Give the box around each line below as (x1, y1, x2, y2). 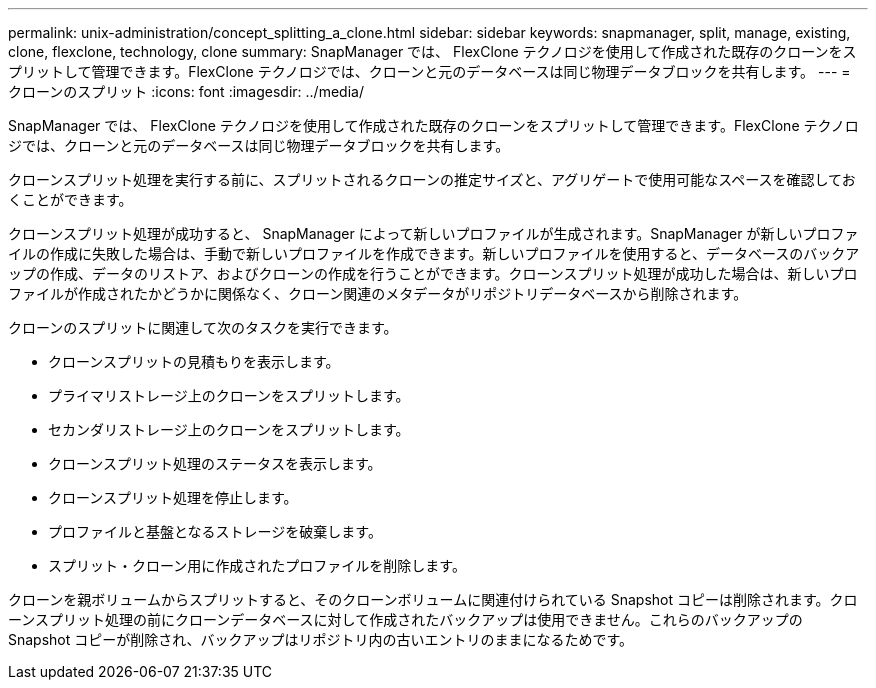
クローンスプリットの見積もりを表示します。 (48, 353, 340, 370)
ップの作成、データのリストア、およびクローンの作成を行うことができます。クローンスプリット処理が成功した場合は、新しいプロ (8, 265, 858, 282)
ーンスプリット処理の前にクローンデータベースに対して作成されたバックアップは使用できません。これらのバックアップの (8, 611, 803, 628)
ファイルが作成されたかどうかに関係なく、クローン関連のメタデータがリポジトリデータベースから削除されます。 (8, 285, 748, 302)
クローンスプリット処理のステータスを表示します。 (48, 455, 382, 472)
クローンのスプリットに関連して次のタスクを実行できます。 (8, 319, 398, 336)
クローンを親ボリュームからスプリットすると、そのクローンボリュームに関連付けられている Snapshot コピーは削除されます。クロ (8, 591, 858, 608)
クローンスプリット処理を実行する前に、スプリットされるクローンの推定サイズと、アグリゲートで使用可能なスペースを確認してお (8, 171, 856, 188)
